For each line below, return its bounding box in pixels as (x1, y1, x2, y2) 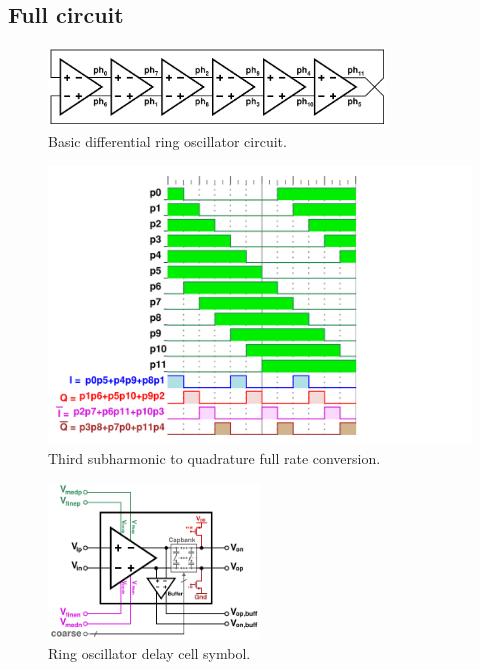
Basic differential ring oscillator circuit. (48, 131, 287, 152)
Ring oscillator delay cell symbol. (48, 643, 251, 664)
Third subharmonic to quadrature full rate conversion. (48, 448, 381, 469)
